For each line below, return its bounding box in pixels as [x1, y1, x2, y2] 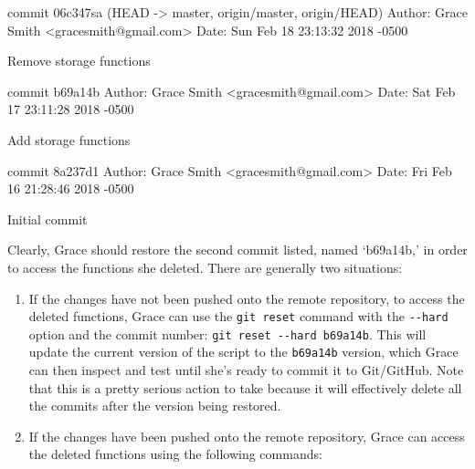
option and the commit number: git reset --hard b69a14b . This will [28, 324, 427, 343]
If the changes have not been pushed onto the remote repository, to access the [28, 288, 465, 307]
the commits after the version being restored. [28, 396, 281, 415]
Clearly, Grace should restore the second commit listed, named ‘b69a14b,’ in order [7, 240, 468, 259]
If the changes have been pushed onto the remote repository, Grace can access [28, 426, 465, 445]
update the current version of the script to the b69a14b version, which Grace [28, 342, 459, 361]
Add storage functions [7, 130, 131, 149]
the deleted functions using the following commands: [28, 444, 322, 464]
